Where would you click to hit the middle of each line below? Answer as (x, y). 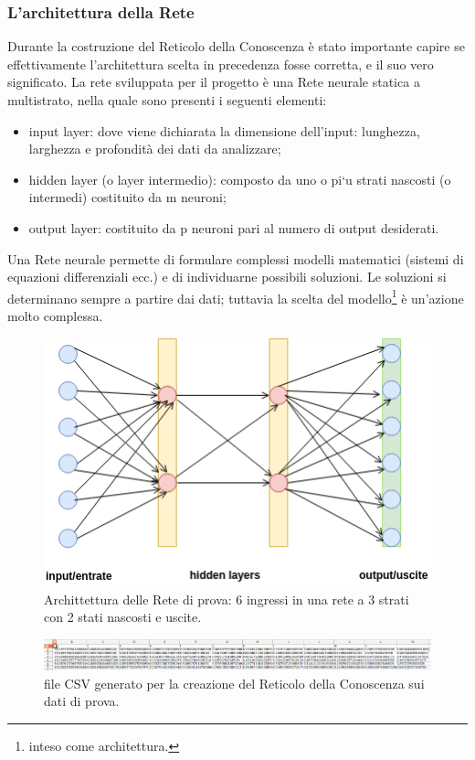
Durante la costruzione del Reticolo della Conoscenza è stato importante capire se (236, 46)
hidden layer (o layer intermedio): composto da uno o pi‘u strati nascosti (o (240, 179)
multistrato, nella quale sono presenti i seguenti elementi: (167, 100)
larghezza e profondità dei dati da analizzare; (155, 149)
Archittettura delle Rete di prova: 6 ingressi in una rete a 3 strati (227, 599)
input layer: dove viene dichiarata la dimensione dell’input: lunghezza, (224, 130)
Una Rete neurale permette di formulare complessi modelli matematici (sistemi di (236, 258)
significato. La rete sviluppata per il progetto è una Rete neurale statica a (214, 82)
